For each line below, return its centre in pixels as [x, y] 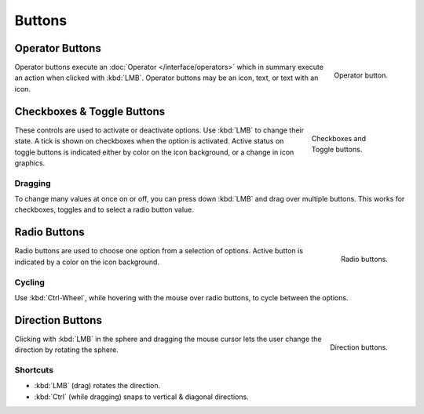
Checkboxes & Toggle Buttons [90, 111]
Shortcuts [34, 370]
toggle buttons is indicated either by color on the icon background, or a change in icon [154, 152]
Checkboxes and [339, 138]
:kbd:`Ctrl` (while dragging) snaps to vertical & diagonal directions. [141, 397]
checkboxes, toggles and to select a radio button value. [104, 210]
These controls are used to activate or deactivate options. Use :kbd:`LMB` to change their [159, 130]
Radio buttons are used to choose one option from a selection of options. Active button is [159, 251]
